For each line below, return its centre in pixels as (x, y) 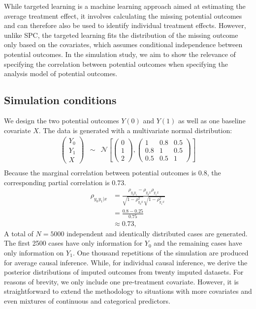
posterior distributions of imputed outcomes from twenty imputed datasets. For (124, 272)
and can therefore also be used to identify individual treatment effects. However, (125, 25)
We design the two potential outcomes (62, 120)
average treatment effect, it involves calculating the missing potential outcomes (123, 15)
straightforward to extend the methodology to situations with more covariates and (128, 291)
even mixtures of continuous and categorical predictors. (87, 300)
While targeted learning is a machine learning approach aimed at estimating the (125, 6)
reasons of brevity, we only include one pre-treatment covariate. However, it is (121, 281)
